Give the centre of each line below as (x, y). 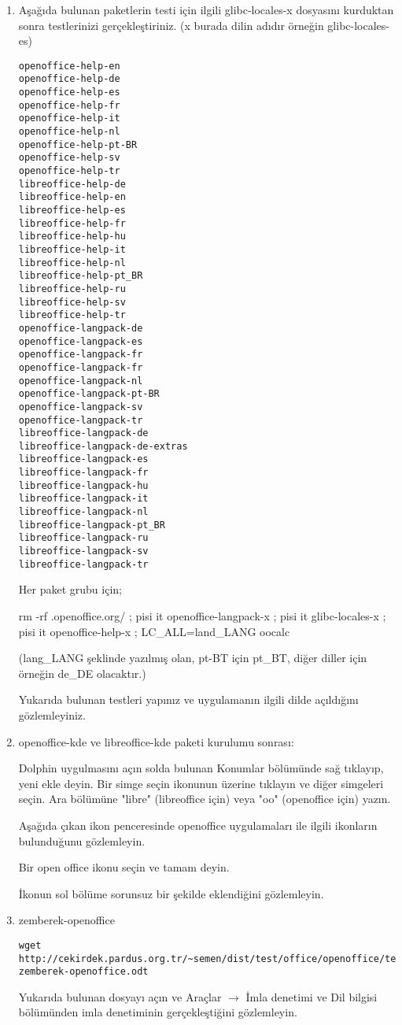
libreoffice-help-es (72, 210)
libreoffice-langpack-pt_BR (92, 525)
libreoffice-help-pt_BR (81, 276)
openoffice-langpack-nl (81, 381)
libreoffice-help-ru (72, 289)
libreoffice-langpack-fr (83, 473)
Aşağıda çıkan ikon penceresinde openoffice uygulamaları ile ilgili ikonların (198, 825)
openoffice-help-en (69, 66)
